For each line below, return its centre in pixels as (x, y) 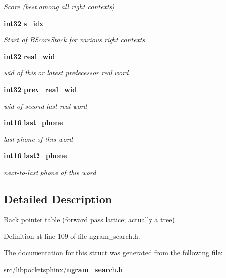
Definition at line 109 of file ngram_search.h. (72, 236)
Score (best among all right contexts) (59, 6)
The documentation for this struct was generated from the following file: (113, 252)
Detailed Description (58, 198)
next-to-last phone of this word (50, 172)
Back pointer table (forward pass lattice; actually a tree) (89, 219)
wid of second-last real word (46, 106)
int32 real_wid (30, 56)
